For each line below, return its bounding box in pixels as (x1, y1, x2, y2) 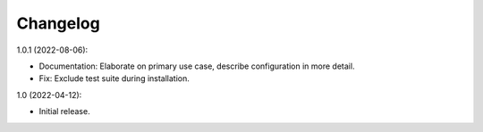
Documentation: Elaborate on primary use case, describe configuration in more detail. (38, 61, 355, 71)
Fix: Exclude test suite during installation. (38, 73, 190, 84)
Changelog (16, 13, 100, 33)
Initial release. (38, 106, 90, 117)
